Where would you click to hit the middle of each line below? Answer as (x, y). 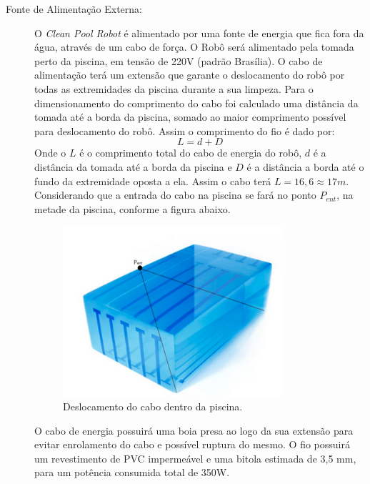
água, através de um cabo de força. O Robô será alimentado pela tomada (194, 47)
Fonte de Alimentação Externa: (74, 9)
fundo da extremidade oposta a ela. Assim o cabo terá (153, 181)
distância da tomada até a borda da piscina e (133, 166)
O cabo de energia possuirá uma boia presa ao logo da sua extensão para (194, 430)
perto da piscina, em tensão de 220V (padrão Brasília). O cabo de (179, 60)
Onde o (50, 153)
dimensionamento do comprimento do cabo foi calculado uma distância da (196, 103)
